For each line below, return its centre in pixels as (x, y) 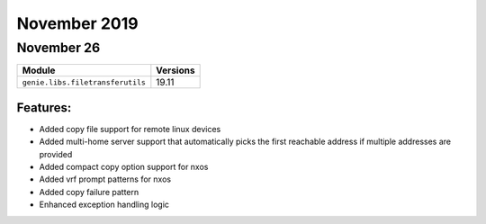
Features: (44, 108)
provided (56, 154)
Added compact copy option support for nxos (124, 167)
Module (39, 70)
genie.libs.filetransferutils (84, 82)
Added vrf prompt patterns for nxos (105, 179)
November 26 (58, 48)
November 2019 (77, 23)
